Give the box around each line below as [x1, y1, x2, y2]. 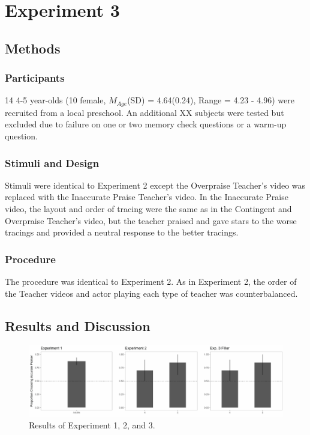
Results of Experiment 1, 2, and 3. [29, 419, 155, 431]
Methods [5, 38, 61, 57]
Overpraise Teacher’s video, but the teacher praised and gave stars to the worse [5, 214, 297, 227]
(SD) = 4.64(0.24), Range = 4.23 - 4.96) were [127, 94, 294, 106]
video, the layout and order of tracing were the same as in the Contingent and [5, 202, 292, 215]
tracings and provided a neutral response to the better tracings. [5, 226, 239, 239]
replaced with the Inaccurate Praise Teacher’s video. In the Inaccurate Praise [5, 190, 288, 203]
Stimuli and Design [5, 155, 100, 170]
